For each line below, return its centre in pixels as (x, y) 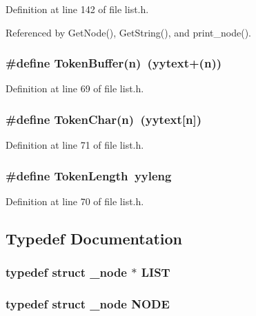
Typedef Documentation (94, 239)
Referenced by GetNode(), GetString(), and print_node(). (129, 32)
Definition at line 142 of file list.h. (77, 9)
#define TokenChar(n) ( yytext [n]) (104, 119)
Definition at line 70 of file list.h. (75, 201)
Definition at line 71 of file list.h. (75, 145)
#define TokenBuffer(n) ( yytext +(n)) (114, 63)
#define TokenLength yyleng (89, 175)
